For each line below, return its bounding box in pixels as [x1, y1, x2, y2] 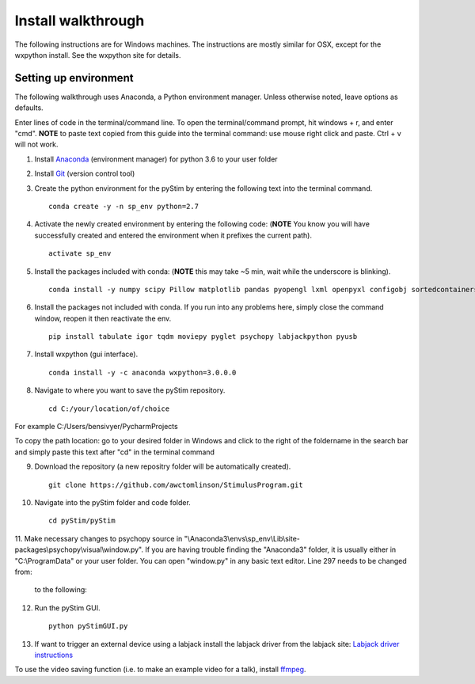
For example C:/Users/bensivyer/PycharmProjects [14, 422, 178, 431]
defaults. [14, 103, 44, 112]
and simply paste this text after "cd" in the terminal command [14, 447, 215, 457]
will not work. [14, 139, 59, 150]
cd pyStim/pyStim [48, 516, 116, 526]
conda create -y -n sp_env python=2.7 [48, 202, 199, 211]
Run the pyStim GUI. [34, 602, 101, 613]
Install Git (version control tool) [34, 169, 135, 178]
